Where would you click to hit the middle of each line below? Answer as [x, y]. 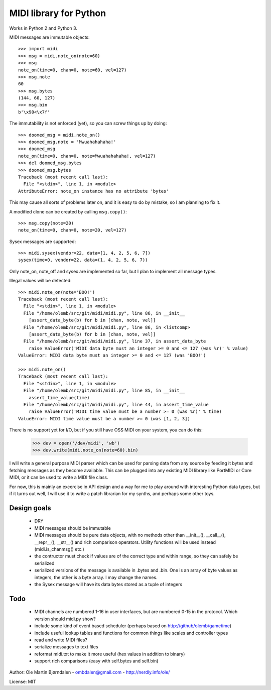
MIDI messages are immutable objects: [49, 37]
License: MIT [23, 681]
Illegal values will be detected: [41, 281]
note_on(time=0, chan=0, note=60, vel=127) [73, 70]
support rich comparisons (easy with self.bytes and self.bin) [96, 661]
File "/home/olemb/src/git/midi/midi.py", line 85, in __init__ [104, 391]
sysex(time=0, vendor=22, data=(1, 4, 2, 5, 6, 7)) [83, 260]
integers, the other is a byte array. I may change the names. [96, 577]
